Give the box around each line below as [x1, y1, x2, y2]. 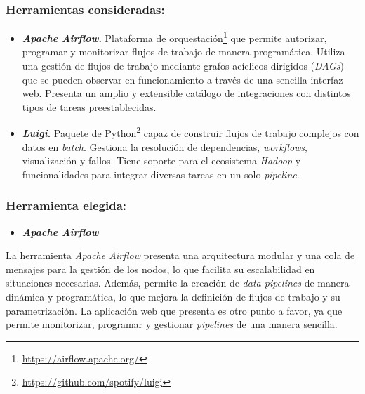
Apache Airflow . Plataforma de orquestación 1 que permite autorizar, [22, 29, 327, 45]
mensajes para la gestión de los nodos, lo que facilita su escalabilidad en [6, 261, 315, 276]
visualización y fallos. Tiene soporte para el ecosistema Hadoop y [22, 153, 301, 168]
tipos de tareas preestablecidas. [22, 99, 157, 114]
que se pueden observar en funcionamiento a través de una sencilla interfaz [22, 72, 343, 86]
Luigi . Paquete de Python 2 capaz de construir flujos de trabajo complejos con [22, 124, 359, 140]
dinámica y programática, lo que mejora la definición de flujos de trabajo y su [6, 289, 340, 304]
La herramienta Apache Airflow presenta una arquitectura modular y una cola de [6, 248, 355, 263]
